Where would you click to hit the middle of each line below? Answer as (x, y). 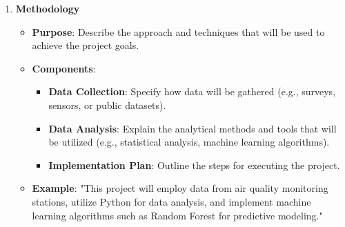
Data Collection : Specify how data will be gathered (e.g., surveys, (192, 91)
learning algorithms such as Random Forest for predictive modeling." (177, 215)
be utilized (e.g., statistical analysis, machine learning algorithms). (189, 142)
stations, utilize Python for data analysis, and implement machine (171, 201)
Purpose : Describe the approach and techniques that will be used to (178, 31)
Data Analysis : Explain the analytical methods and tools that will (193, 128)
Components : (64, 68)
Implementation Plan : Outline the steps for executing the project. (194, 165)
